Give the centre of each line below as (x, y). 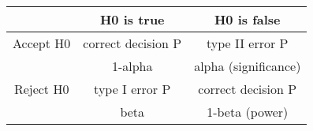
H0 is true (132, 19)
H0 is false (247, 19)
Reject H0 (41, 89)
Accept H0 (42, 43)
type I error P (132, 89)
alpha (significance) (248, 66)
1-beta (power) (248, 112)
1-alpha (132, 66)
